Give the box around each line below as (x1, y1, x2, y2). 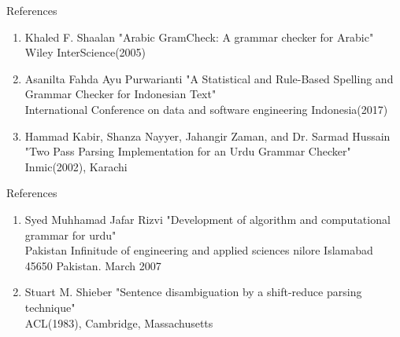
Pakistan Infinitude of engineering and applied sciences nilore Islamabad (24, 242, 373, 258)
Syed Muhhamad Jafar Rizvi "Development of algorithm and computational (24, 211, 391, 227)
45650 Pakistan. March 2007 (24, 257, 161, 273)
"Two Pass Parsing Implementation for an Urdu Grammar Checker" (24, 143, 351, 159)
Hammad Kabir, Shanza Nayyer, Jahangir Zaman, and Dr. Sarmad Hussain (24, 127, 391, 144)
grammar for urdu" (24, 226, 117, 243)
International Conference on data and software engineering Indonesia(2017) (24, 101, 388, 117)
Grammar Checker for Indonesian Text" (24, 86, 217, 102)
